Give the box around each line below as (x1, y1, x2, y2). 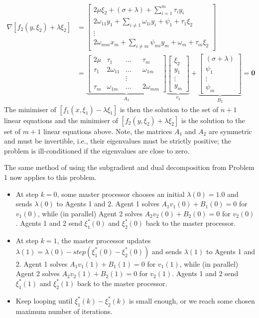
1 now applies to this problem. (4, 172, 97, 182)
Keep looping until (15, 295, 73, 306)
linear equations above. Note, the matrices (43, 126, 172, 136)
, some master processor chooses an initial (57, 188, 185, 199)
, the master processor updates (57, 235, 151, 246)
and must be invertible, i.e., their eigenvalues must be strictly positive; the (4, 136, 231, 146)
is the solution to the (181, 115, 245, 125)
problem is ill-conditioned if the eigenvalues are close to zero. (4, 145, 190, 156)
